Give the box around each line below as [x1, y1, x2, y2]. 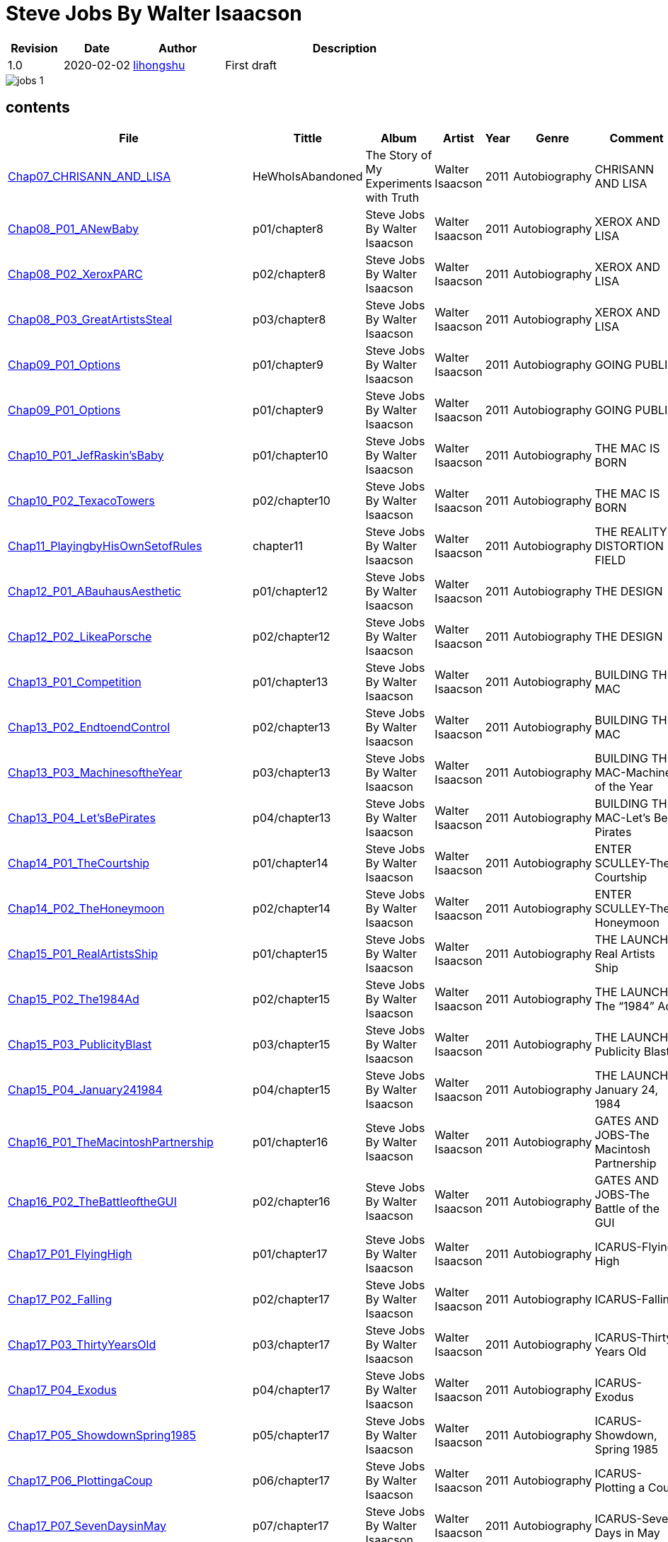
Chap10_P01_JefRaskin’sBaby [8, 447, 164, 462]
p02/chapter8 [253, 266, 326, 281]
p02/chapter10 [253, 493, 330, 508]
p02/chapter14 [253, 901, 331, 915]
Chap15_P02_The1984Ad [8, 991, 139, 1006]
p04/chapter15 [253, 1082, 330, 1097]
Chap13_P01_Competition [8, 674, 142, 689]
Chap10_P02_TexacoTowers [8, 493, 155, 508]
